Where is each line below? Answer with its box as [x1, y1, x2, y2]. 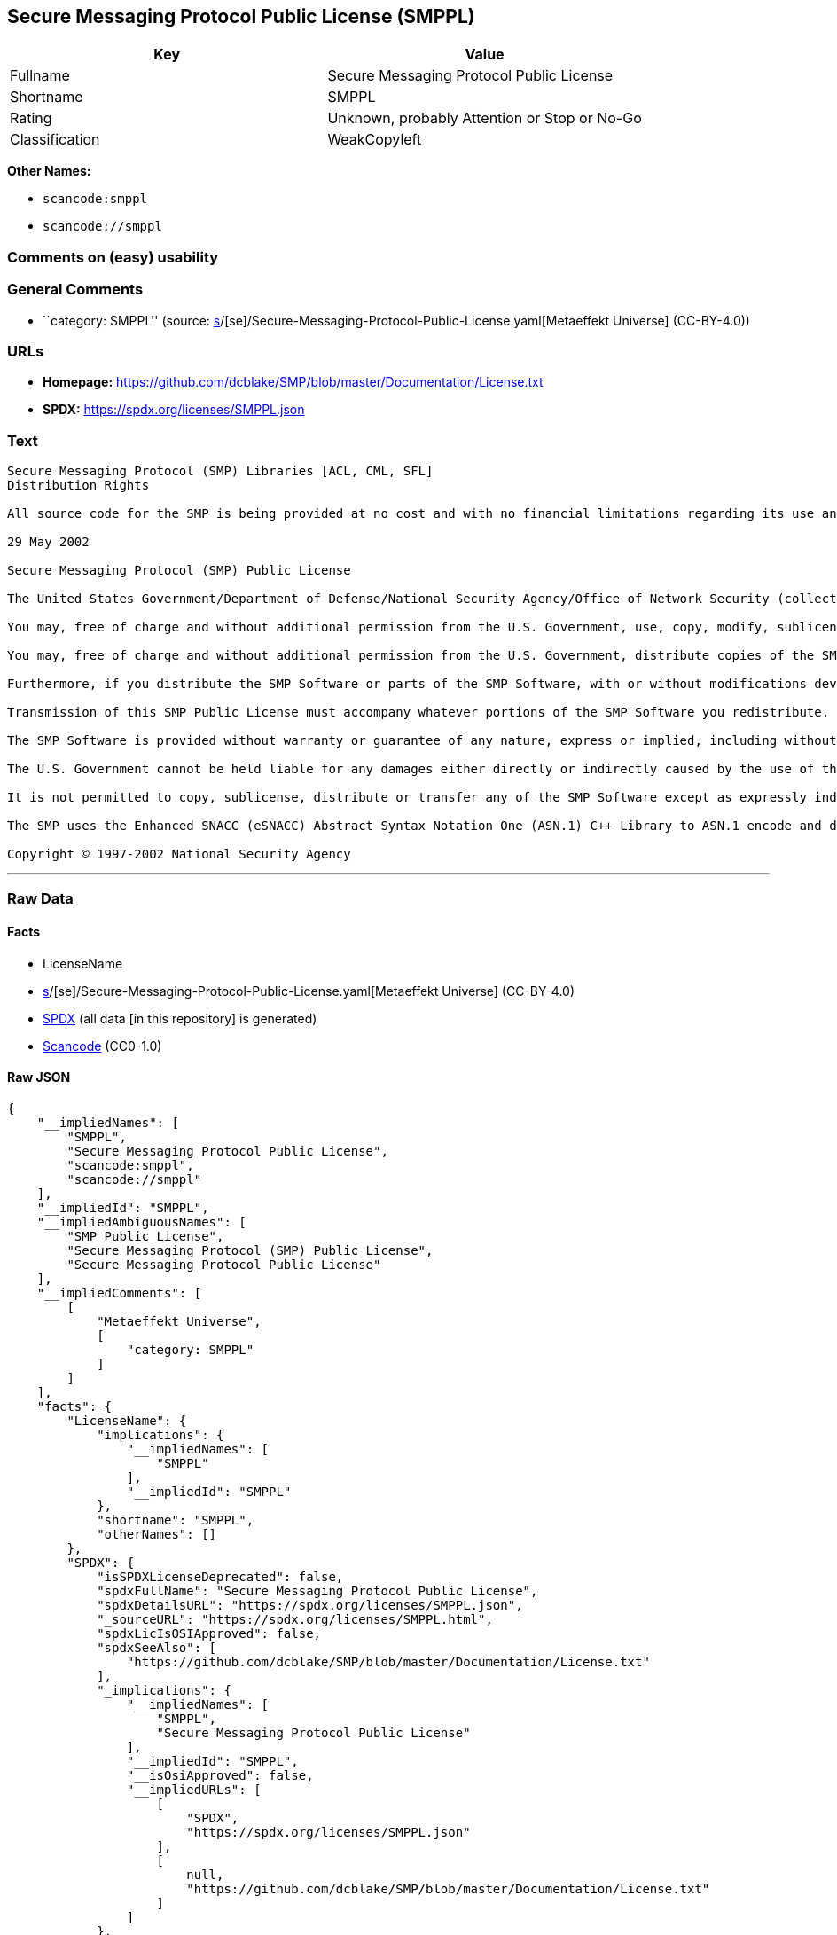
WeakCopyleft [327, 130, 422, 149]
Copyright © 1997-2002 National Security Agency [7, 847, 351, 862]
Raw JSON [7, 1069, 71, 1085]
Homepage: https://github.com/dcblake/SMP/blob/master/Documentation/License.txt [43, 374, 544, 390]
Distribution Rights [7, 478, 150, 493]
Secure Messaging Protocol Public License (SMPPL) [7, 5, 475, 27]
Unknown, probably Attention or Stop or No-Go [327, 109, 642, 128]
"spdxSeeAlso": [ [97, 1640, 217, 1655]
